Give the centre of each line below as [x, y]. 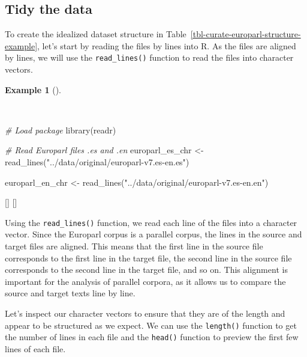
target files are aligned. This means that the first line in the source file [134, 246]
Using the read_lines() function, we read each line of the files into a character [151, 222]
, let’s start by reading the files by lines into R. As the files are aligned [167, 45]
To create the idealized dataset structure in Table [96, 34]
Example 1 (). [33, 89]
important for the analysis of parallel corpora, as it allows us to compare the [145, 281]
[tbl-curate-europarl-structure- [246, 34]
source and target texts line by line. [70, 293]
